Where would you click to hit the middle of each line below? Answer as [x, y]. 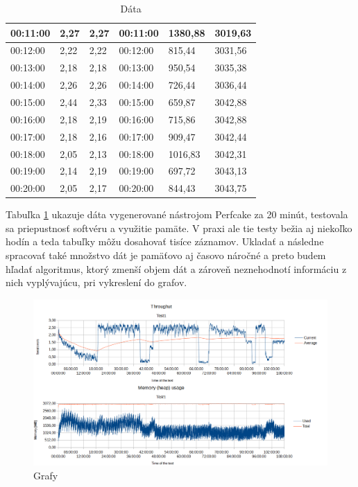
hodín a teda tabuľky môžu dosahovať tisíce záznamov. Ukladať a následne [165, 241]
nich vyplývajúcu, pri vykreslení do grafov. [96, 282]
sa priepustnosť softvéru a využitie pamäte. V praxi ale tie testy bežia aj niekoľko [179, 228]
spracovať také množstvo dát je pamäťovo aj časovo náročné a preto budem [166, 255]
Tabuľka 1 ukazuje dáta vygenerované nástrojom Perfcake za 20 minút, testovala [177, 214]
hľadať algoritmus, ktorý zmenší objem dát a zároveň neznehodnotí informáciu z [176, 268]
